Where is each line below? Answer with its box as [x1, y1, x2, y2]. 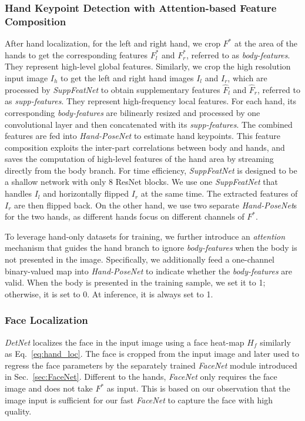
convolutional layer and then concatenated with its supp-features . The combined [5, 118, 293, 130]
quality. [5, 405, 32, 417]
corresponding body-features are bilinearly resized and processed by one [5, 106, 260, 118]
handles [5, 187, 32, 200]
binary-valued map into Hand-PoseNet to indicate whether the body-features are [5, 264, 293, 277]
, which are [227, 71, 267, 84]
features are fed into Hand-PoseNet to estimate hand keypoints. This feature [5, 130, 281, 142]
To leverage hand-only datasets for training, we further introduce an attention [5, 230, 286, 242]
